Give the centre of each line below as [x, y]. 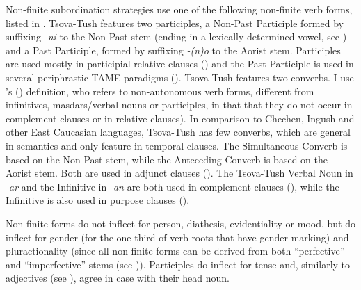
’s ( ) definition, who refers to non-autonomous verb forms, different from [160, 91]
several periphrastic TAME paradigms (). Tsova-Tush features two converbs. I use [180, 77]
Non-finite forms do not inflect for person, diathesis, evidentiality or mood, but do [180, 223]
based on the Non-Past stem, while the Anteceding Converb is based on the [167, 159]
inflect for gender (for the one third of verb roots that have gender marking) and [177, 237]
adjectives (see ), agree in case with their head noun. [118, 278]
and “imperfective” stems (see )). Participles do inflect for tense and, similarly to [178, 264]
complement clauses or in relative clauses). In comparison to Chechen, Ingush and [180, 118]
